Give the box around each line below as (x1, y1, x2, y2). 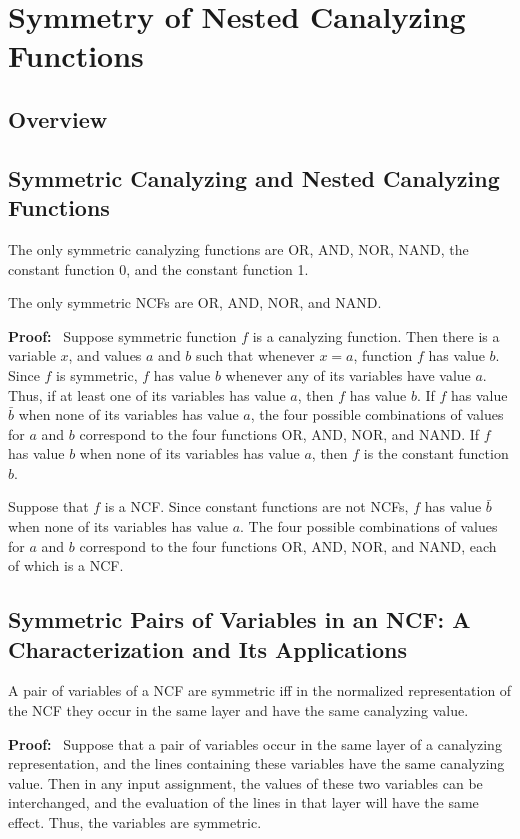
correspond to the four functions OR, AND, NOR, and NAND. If (79, 423, 480, 444)
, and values (68, 345, 142, 366)
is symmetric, (56, 364, 138, 385)
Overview (8, 103, 108, 134)
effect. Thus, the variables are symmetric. (8, 812, 262, 832)
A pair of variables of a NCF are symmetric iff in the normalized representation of (8, 680, 512, 701)
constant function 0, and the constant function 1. (8, 258, 309, 279)
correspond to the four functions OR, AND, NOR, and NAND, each (79, 535, 497, 556)
